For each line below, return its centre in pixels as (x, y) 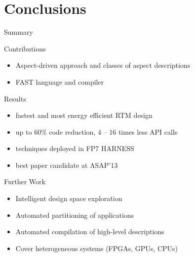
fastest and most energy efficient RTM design (84, 115)
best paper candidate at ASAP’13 (67, 165)
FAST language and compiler (60, 81)
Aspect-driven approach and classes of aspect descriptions (103, 65)
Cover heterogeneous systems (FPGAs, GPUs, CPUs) (97, 248)
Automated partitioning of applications (75, 215)
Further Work (25, 181)
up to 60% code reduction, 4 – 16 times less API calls (97, 131)
